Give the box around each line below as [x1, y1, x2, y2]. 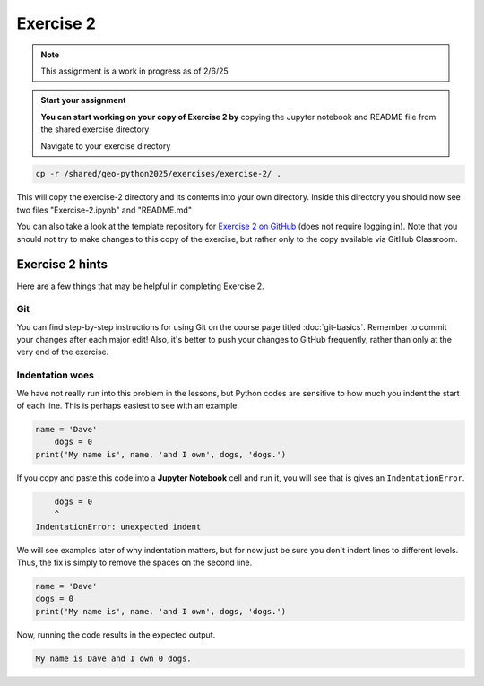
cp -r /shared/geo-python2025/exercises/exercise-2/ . [35, 169, 281, 179]
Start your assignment [40, 95, 126, 106]
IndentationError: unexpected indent [35, 521, 202, 532]
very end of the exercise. [16, 346, 109, 358]
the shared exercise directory [40, 124, 150, 135]
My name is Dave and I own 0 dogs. [35, 653, 192, 664]
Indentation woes [16, 369, 94, 381]
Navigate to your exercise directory [40, 140, 171, 152]
